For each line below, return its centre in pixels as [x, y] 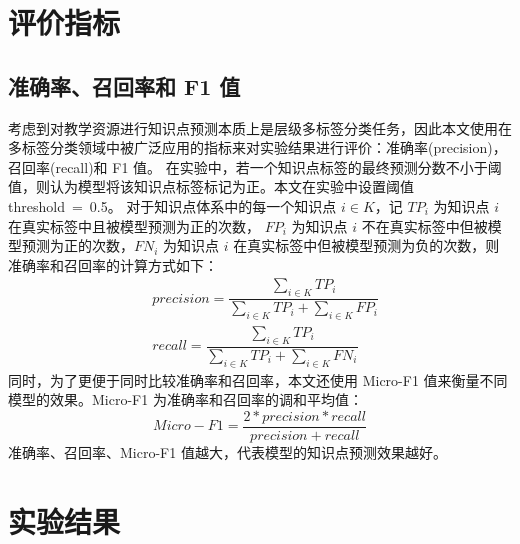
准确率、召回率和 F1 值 [124, 85]
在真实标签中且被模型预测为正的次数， [134, 225]
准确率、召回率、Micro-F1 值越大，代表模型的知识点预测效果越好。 [227, 451]
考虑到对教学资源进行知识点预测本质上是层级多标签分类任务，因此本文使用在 [260, 127]
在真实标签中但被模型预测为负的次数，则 [366, 245]
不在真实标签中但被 [424, 225]
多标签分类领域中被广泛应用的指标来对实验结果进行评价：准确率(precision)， [257, 147]
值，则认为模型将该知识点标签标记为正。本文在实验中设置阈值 [211, 186]
